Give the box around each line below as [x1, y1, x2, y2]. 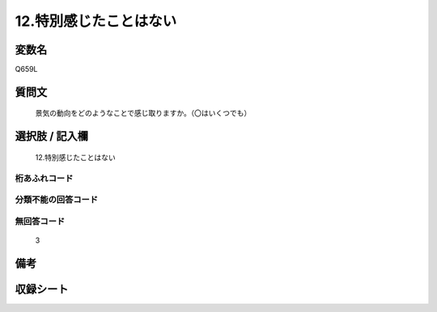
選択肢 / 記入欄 [15, 129, 89, 143]
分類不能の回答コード [15, 194, 99, 205]
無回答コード [15, 215, 66, 226]
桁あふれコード [15, 172, 74, 183]
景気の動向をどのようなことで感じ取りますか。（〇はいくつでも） [35, 108, 252, 118]
